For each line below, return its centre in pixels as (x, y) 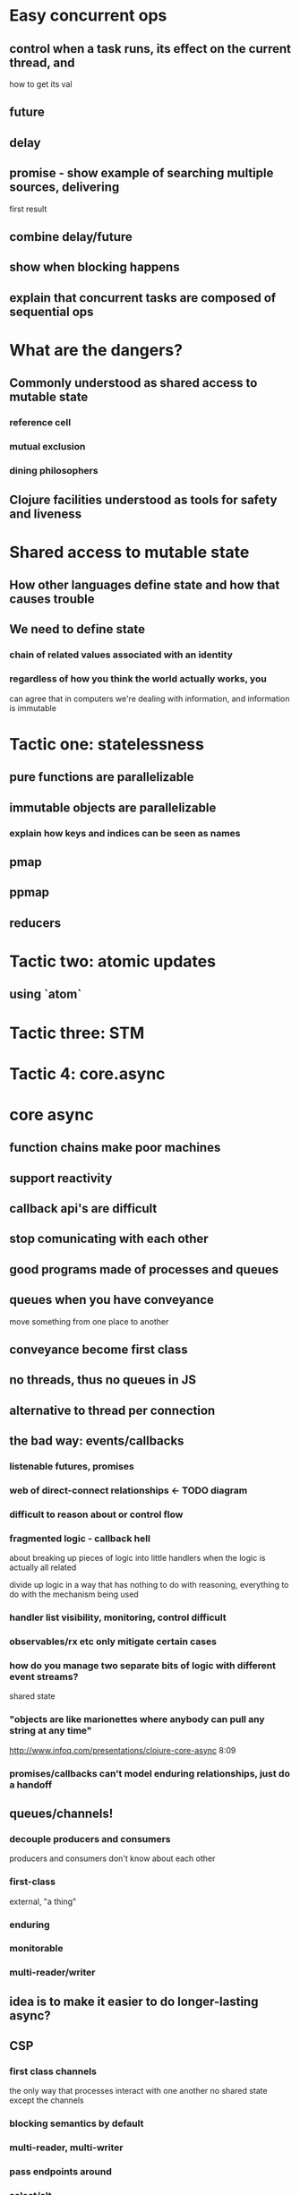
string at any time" (51, 1731)
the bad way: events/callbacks (97, 1441)
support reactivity (61, 1178)
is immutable (33, 707)
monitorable (36, 1949)
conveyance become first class (99, 1350)
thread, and (42, 62)
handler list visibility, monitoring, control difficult (118, 1617)
